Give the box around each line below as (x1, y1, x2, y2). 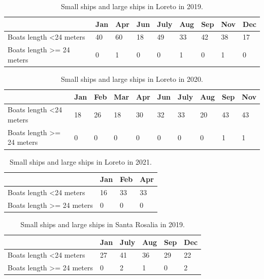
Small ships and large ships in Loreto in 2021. (10, 156, 152, 167)
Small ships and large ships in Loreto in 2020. (61, 73, 203, 84)
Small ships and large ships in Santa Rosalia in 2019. (20, 219, 185, 229)
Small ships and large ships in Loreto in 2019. (61, 1, 203, 11)
